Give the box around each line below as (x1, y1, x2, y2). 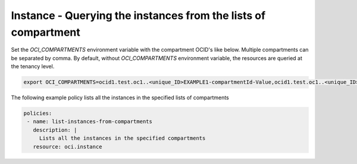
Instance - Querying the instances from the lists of (11, 9, 266, 22)
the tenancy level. (11, 63, 55, 70)
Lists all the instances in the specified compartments (39, 135, 206, 142)
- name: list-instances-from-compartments (27, 118, 153, 125)
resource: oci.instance (33, 143, 102, 150)
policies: (23, 110, 52, 117)
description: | (33, 127, 77, 133)
